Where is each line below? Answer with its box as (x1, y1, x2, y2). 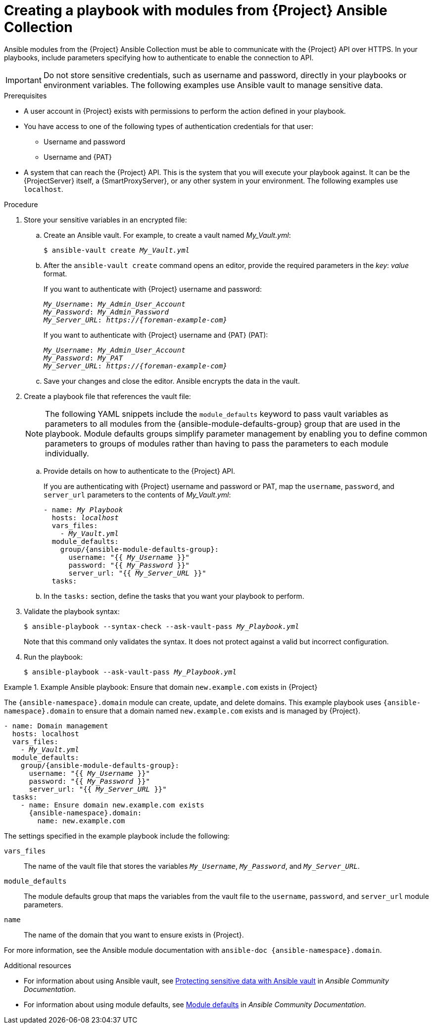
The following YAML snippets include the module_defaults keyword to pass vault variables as (45, 408, 388, 419)
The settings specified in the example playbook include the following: (4, 831, 230, 840)
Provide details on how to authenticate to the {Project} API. (44, 466, 236, 475)
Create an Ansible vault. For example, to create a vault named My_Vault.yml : (44, 230, 291, 239)
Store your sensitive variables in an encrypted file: (24, 215, 187, 224)
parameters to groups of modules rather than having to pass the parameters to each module (45, 438, 388, 448)
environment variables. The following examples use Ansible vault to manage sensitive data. (43, 80, 383, 90)
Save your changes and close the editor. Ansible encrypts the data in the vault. (44, 376, 300, 385)
